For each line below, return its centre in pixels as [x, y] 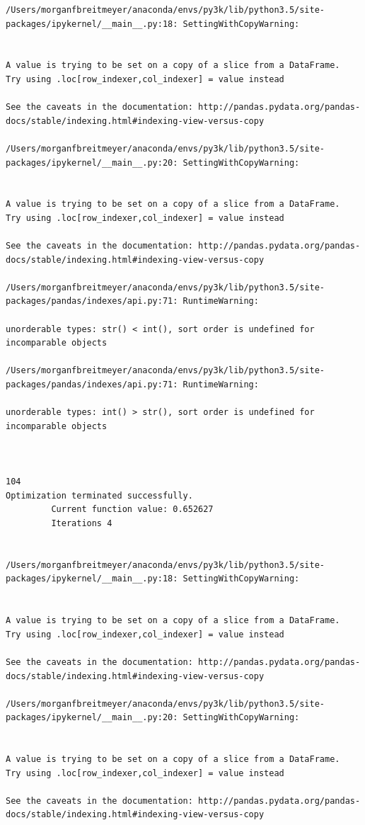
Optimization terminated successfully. [99, 495]
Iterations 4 [82, 523]
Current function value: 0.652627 [132, 510]
